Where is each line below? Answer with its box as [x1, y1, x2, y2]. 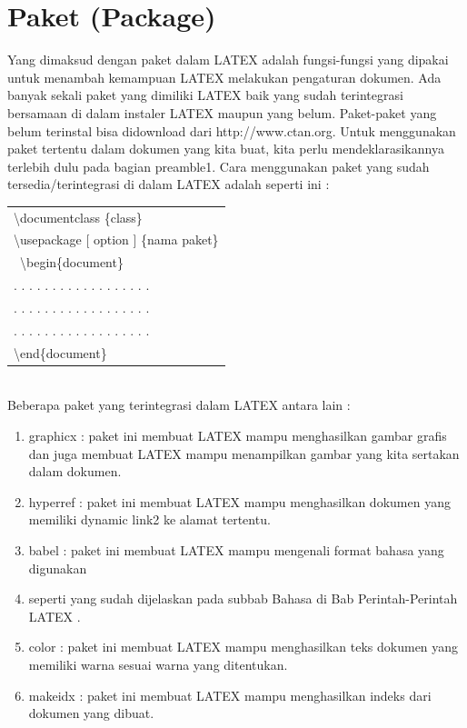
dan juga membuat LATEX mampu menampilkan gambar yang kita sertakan [28, 444, 460, 463]
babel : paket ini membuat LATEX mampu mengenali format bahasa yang [28, 540, 444, 559]
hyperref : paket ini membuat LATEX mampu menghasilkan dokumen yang [28, 492, 451, 511]
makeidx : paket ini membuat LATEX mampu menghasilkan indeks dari [28, 685, 432, 704]
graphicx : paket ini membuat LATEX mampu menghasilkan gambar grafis [28, 425, 447, 444]
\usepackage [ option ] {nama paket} [14, 230, 219, 249]
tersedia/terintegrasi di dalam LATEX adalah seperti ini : [7, 175, 330, 194]
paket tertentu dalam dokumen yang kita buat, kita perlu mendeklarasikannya [7, 139, 444, 158]
